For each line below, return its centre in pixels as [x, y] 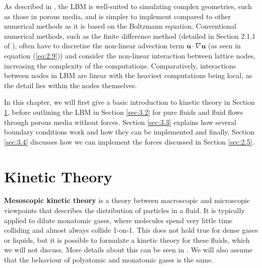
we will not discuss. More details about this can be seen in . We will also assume [128, 250]
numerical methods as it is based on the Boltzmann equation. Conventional [120, 26]
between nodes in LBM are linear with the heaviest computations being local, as [128, 75]
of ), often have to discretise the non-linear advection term [94, 46]
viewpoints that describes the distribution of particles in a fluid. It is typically [124, 210]
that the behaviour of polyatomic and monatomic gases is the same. [109, 259]
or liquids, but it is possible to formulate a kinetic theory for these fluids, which [127, 240]
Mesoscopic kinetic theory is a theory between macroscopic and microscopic [127, 200]
